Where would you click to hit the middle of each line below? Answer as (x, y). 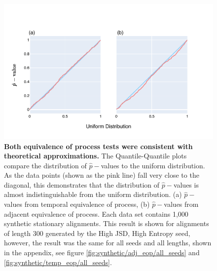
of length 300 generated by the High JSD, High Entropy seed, (97, 233)
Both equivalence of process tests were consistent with (98, 146)
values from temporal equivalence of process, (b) (77, 204)
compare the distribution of (45, 165)
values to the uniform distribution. (153, 165)
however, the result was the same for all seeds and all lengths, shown (108, 243)
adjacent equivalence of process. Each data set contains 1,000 (96, 213)
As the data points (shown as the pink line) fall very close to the (102, 175)
